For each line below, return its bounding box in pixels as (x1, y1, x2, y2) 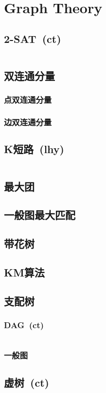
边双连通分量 (4, 116, 52, 128)
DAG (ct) (4, 319, 44, 331)
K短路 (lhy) (4, 141, 64, 157)
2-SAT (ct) (4, 31, 61, 46)
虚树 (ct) (4, 374, 49, 390)
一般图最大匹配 (4, 207, 75, 222)
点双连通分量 (4, 94, 52, 106)
